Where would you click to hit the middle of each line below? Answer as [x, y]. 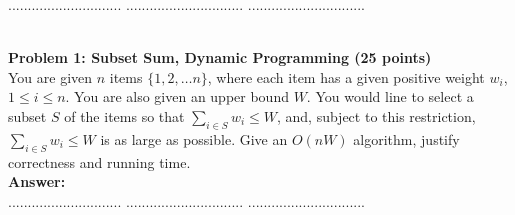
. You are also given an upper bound [177, 96]
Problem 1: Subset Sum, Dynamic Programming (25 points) [220, 57]
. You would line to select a [390, 96]
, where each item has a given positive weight [346, 76]
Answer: [37, 181]
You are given [50, 76]
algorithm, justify [406, 138]
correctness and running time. [99, 161]
